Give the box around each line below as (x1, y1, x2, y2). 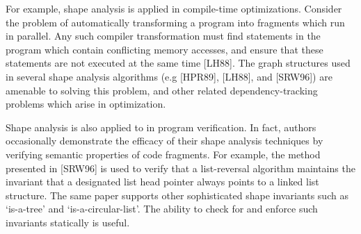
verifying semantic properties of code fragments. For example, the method (6, 147, 321, 161)
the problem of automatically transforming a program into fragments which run (6, 15, 345, 29)
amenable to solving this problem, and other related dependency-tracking (6, 83, 318, 97)
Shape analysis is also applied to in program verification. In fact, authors (6, 119, 316, 134)
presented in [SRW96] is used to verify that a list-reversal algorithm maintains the (6, 160, 355, 175)
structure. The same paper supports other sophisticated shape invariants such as (6, 187, 348, 202)
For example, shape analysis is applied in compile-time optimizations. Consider (6, 1, 342, 15)
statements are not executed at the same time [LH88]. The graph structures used (6, 56, 351, 70)
